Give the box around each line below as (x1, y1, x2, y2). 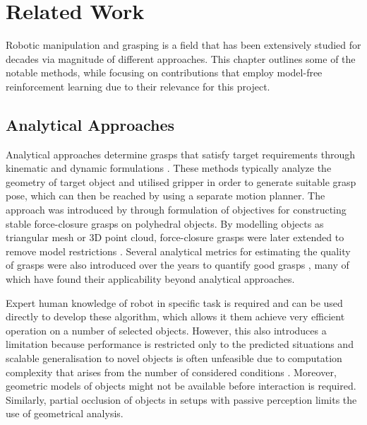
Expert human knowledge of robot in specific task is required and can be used (6, 295, 343, 310)
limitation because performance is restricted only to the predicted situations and (6, 337, 354, 351)
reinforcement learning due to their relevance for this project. (6, 78, 270, 93)
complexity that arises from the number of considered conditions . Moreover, (6, 364, 337, 379)
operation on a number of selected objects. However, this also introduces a (6, 322, 327, 337)
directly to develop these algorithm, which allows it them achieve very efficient (6, 309, 345, 324)
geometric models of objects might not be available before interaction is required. (6, 378, 356, 393)
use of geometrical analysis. (6, 406, 124, 421)
